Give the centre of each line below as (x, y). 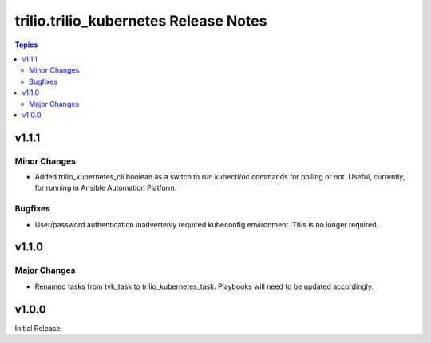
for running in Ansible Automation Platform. (106, 188)
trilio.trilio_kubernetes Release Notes (141, 21)
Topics (26, 45)
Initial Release (38, 328)
